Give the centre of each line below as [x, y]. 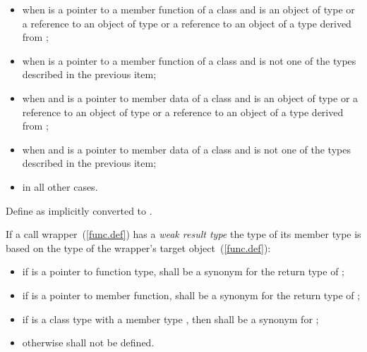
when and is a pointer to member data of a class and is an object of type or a [190, 98]
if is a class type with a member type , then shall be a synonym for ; [170, 319]
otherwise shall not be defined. [88, 342]
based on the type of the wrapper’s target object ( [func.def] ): [138, 247]
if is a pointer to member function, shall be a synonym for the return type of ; [191, 295]
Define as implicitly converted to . [79, 210]
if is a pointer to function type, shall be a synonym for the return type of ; [183, 271]
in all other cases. [60, 186]
